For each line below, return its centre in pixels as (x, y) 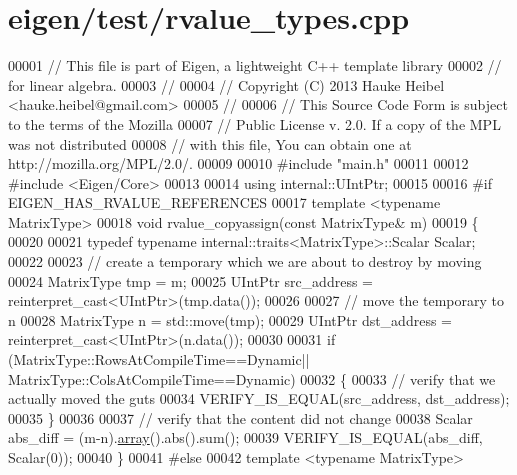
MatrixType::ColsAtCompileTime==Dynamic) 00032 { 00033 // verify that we (252, 378)
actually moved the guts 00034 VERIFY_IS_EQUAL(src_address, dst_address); (259, 398)
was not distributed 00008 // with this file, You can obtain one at (210, 143)
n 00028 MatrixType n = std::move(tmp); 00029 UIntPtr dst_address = (230, 319)
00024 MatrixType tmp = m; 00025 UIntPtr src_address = (190, 280)
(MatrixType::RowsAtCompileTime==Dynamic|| (159, 359)
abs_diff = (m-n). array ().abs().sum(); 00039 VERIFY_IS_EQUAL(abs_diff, (245, 437)
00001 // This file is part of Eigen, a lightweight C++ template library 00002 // (255, 65)
